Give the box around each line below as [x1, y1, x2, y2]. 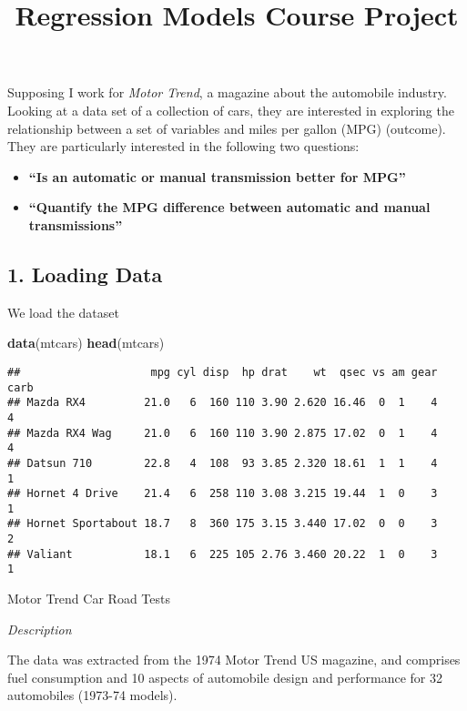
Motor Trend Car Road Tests [7, 589, 170, 608]
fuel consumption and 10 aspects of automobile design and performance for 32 [7, 667, 443, 686]
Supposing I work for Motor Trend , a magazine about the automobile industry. [7, 83, 447, 102]
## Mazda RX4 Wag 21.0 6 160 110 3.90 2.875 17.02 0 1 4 [7, 426, 438, 440]
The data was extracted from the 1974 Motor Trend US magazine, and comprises [7, 650, 461, 669]
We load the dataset [7, 302, 119, 321]
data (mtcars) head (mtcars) [7, 333, 165, 352]
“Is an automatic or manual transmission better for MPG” [28, 167, 406, 186]
